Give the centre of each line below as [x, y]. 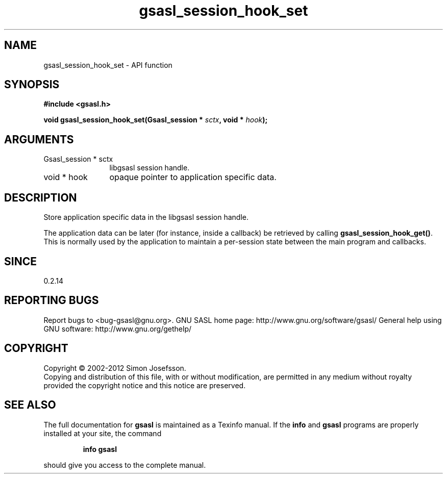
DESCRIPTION [41, 197]
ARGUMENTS [39, 139]
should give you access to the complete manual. [125, 465]
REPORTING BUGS [52, 300]
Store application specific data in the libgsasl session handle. [146, 217]
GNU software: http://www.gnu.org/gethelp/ [118, 329]
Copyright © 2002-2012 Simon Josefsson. [115, 368]
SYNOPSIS [32, 85]
